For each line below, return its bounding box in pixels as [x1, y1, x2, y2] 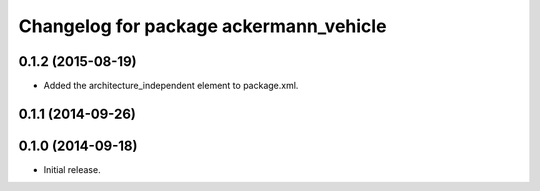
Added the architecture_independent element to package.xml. [43, 80, 299, 92]
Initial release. [43, 163, 101, 175]
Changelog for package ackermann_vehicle [18, 15, 387, 37]
